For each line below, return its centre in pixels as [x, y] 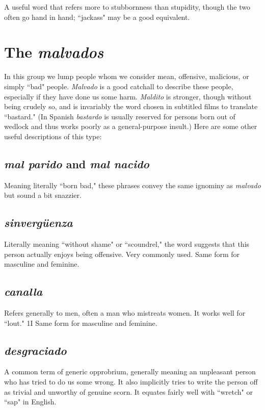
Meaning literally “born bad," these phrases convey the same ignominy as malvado [132, 185]
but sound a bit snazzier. [43, 195]
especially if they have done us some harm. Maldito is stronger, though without [128, 96]
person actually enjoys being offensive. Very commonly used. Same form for [122, 254]
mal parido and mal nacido [77, 163]
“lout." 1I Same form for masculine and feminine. [81, 323]
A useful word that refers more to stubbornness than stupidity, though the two [127, 7]
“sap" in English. [30, 402]
